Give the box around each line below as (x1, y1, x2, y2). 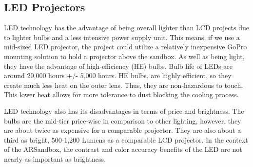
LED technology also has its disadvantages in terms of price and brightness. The (4, 105, 244, 116)
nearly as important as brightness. (4, 153, 106, 164)
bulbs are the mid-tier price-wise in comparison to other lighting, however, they (4, 115, 241, 125)
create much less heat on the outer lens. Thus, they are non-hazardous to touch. (4, 80, 243, 90)
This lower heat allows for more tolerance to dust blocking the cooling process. (4, 89, 239, 100)
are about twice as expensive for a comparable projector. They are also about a (4, 125, 241, 135)
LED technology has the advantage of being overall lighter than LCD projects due (4, 22, 249, 33)
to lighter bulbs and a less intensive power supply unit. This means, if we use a (4, 32, 240, 42)
